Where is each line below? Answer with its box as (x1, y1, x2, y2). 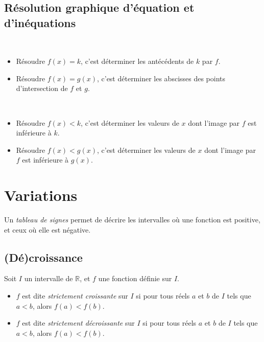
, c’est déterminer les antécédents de (81, 56, 194, 66)
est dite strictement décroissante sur (22, 317, 135, 328)
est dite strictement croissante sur (22, 290, 128, 301)
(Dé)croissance (4, 249, 83, 265)
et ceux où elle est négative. (4, 224, 91, 235)
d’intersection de (16, 83, 68, 94)
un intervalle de (24, 273, 73, 284)
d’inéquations (4, 14, 76, 30)
